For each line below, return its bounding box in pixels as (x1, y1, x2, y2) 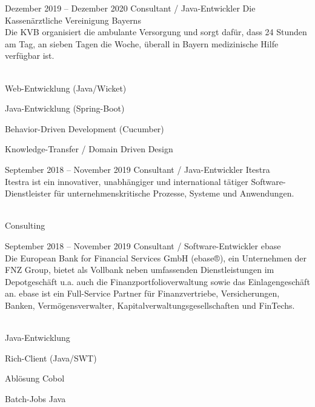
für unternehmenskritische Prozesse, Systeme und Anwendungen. (53, 187, 294, 200)
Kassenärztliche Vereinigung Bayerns (5, 13, 141, 26)
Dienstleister (5, 187, 51, 200)
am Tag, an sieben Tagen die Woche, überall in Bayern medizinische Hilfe (5, 37, 279, 50)
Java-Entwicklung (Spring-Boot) (5, 102, 125, 115)
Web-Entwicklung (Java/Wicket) (5, 81, 127, 94)
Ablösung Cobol (5, 372, 65, 385)
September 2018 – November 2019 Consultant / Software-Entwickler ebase (5, 239, 281, 252)
